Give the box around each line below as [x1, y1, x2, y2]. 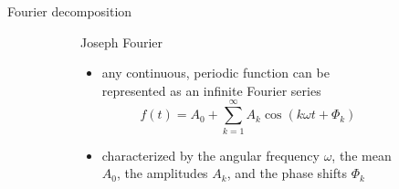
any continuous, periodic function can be [101, 63, 330, 82]
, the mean [331, 145, 392, 164]
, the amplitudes [116, 163, 208, 183]
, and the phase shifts [226, 163, 347, 183]
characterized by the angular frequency [101, 145, 320, 164]
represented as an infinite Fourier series [101, 80, 321, 100]
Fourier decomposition [7, 2, 132, 20]
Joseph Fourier [80, 32, 163, 51]
